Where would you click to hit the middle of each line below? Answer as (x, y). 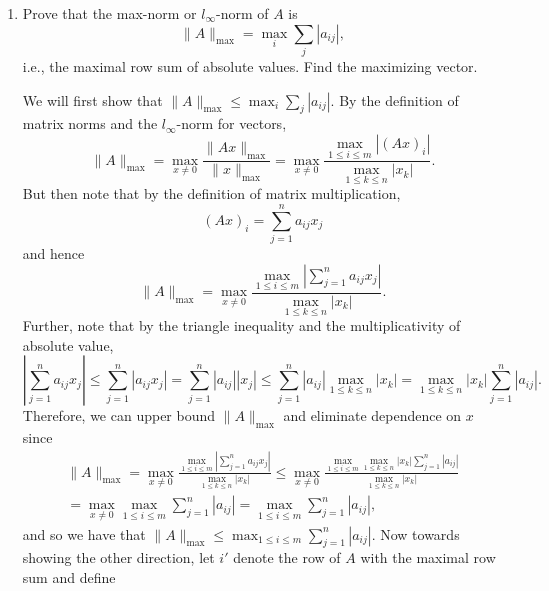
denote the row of (287, 557)
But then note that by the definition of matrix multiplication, (211, 193)
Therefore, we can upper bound (119, 415)
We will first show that (92, 99)
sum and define (69, 577)
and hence (53, 253)
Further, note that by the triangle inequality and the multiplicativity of (241, 325)
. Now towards (415, 533)
